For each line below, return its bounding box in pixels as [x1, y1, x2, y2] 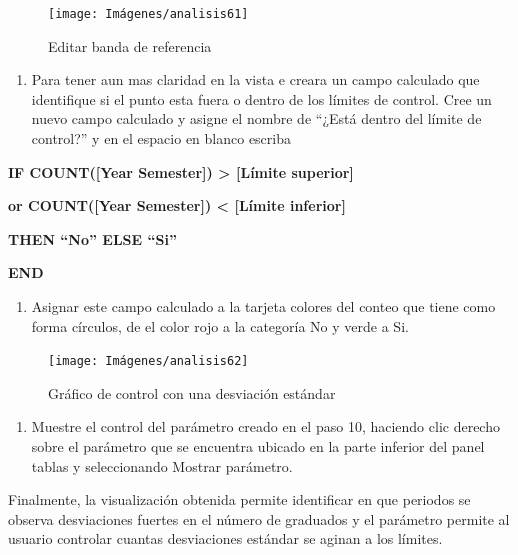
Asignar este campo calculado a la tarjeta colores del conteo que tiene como [31, 296, 496, 316]
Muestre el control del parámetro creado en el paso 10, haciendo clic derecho [31, 416, 500, 437]
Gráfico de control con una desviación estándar [48, 382, 336, 403]
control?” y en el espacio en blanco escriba [31, 128, 291, 149]
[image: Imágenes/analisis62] [48, 354, 249, 369]
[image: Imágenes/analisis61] [48, 7, 249, 21]
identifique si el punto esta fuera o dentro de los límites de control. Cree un [31, 88, 492, 109]
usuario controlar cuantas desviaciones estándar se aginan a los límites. [8, 528, 443, 549]
